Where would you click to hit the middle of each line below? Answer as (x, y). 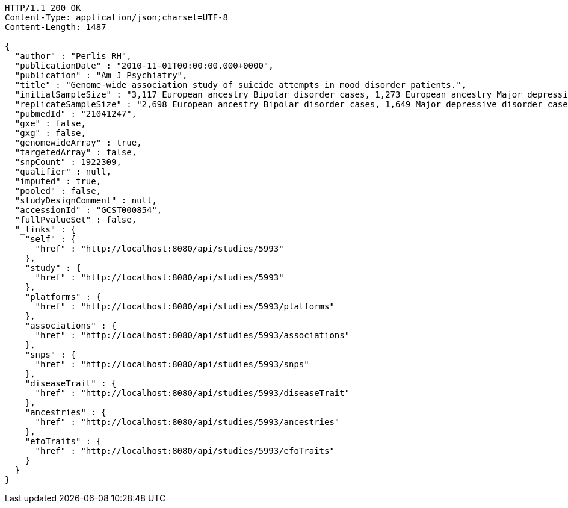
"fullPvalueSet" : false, (76, 220)
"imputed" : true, (58, 181)
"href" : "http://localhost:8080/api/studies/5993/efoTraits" (185, 451)
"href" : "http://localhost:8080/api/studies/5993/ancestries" (187, 422)
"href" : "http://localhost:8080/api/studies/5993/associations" (193, 335)
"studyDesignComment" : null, (86, 200)
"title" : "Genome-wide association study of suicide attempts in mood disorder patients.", (241, 85)
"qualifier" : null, (63, 172)
